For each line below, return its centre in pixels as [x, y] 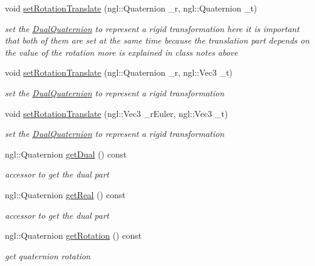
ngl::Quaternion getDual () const [66, 154]
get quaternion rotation [48, 255]
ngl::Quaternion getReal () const [65, 194]
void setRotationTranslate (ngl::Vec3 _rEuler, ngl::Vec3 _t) [117, 113]
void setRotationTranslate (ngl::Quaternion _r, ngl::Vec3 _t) [119, 72]
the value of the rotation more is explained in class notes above [122, 52]
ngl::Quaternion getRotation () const [73, 235]
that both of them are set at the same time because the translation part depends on [157, 40]
